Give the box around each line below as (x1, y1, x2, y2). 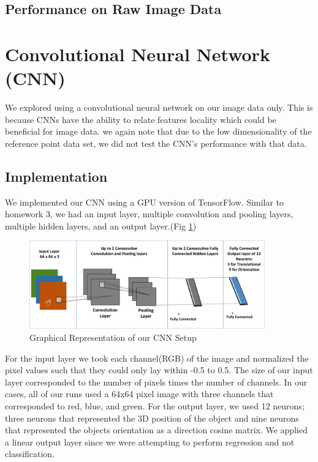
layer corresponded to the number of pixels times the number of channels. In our (5, 375, 308, 388)
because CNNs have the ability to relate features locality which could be (5, 113, 276, 125)
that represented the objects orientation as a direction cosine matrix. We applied (5, 423, 308, 436)
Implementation (5, 166, 108, 185)
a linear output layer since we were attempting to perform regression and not (5, 435, 295, 448)
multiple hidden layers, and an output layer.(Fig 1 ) (5, 219, 197, 232)
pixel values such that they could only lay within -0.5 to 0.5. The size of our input (5, 363, 313, 376)
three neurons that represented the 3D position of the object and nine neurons (5, 411, 299, 424)
